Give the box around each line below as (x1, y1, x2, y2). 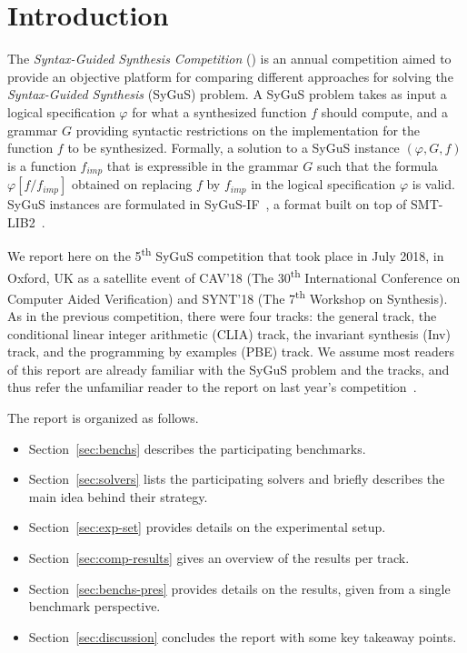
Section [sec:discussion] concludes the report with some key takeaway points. (28, 627, 457, 646)
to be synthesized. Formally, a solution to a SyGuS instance (67, 138, 400, 157)
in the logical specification (251, 175, 396, 194)
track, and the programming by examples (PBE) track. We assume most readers (7, 342, 454, 361)
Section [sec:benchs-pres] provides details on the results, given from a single (28, 578, 451, 598)
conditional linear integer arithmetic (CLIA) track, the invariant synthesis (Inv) (7, 324, 451, 343)
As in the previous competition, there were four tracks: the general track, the (7, 306, 437, 326)
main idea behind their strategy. (28, 487, 208, 506)
